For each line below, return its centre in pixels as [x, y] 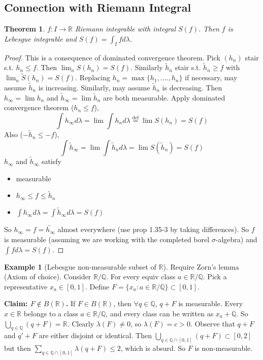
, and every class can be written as [160, 313]
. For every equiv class [141, 276]
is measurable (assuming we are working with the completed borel [107, 239]
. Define [97, 286]
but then [18, 348]
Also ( [14, 134]
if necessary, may [211, 77]
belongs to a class [51, 313]
